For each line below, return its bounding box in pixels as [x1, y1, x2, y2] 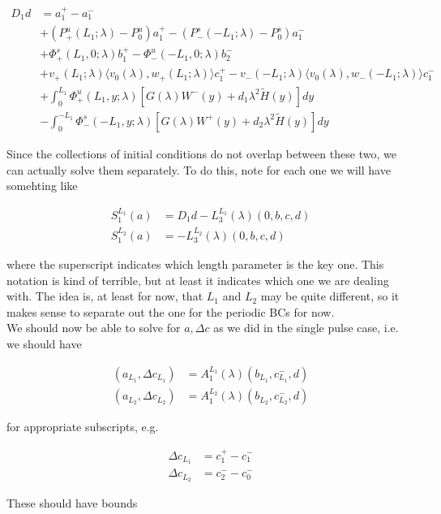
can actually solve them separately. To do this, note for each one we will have [6, 161, 391, 178]
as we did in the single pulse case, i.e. [213, 319, 399, 336]
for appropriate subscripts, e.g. [6, 418, 159, 435]
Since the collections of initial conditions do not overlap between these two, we [6, 145, 396, 162]
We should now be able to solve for [6, 319, 181, 336]
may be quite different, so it [260, 287, 400, 305]
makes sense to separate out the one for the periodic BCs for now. [6, 303, 335, 320]
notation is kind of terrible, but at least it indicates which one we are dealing [6, 271, 389, 288]
